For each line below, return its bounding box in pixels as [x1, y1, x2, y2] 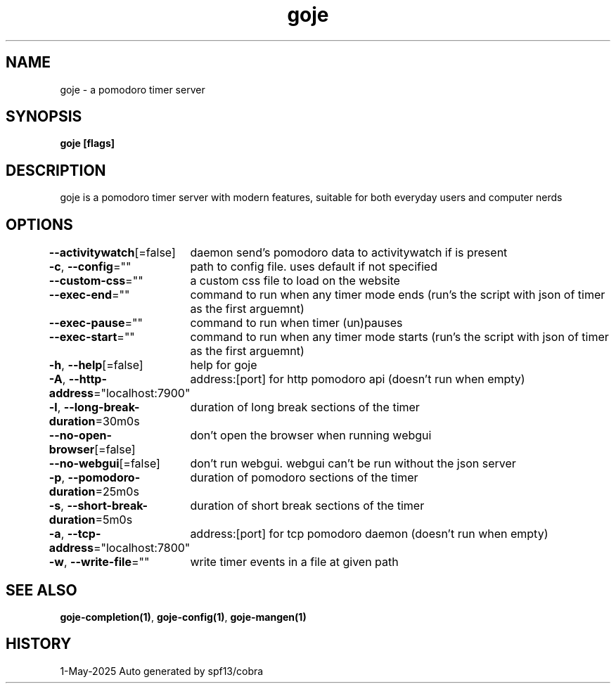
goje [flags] [60, 137, 115, 150]
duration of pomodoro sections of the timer [190, 470, 418, 485]
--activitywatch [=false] [49, 245, 176, 260]
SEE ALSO [6, 581, 77, 599]
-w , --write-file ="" [49, 555, 150, 569]
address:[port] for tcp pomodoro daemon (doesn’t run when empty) [190, 527, 548, 541]
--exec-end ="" [49, 288, 130, 302]
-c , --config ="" [49, 259, 131, 274]
